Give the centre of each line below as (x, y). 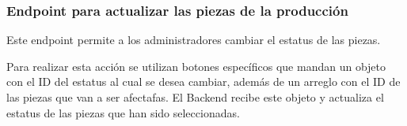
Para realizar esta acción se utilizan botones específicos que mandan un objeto (196, 66)
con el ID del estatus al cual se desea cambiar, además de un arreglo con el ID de (203, 82)
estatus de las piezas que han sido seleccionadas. (123, 112)
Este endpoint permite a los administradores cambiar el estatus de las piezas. (194, 40)
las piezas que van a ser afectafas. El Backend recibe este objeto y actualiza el (195, 97)
